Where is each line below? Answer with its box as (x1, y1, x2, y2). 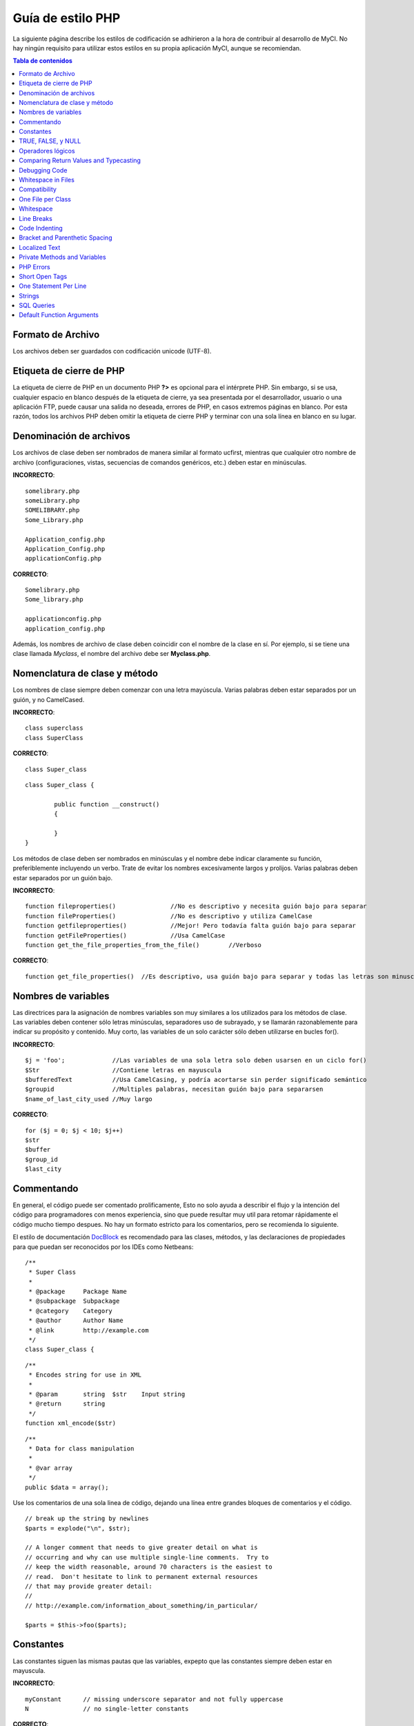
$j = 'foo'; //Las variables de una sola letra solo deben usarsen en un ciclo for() (25, 1056, 367, 1065)
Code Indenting (19, 224, 63, 232)
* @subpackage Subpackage (28, 1297, 120, 1305)
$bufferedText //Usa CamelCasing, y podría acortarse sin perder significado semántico (25, 1076, 367, 1083)
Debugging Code (19, 166, 68, 174)
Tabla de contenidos (12, 57, 72, 65)
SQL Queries (19, 301, 55, 310)
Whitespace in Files (19, 176, 75, 184)
